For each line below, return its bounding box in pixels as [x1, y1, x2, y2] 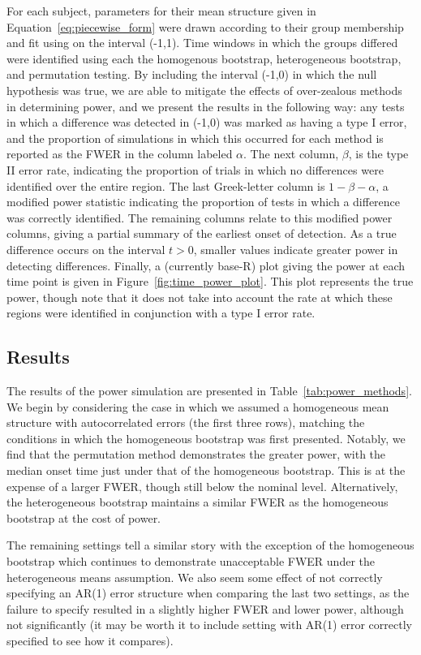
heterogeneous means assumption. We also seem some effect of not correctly [6, 568, 383, 585]
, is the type [348, 145, 409, 162]
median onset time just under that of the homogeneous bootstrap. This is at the [6, 462, 406, 479]
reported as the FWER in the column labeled [6, 145, 233, 162]
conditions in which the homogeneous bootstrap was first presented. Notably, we [6, 429, 406, 446]
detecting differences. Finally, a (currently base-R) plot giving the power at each [6, 256, 406, 274]
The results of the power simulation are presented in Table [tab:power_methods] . [6, 382, 412, 399]
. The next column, [243, 145, 339, 162]
